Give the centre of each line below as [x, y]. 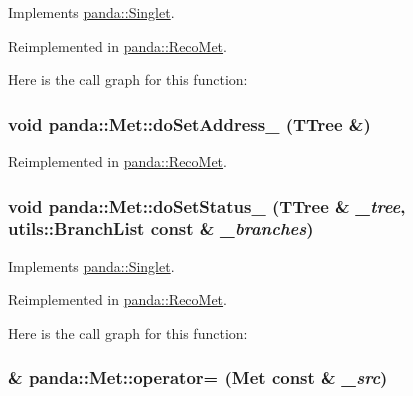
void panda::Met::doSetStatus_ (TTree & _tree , [207, 205]
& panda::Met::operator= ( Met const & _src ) [198, 377]
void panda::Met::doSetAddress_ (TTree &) [189, 123]
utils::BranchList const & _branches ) [161, 228]
